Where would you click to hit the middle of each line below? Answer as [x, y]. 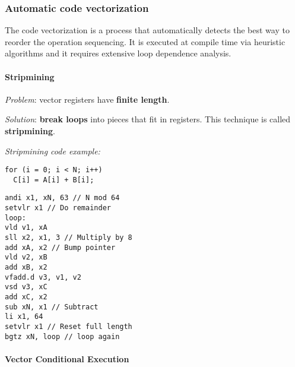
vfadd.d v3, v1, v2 [43, 277]
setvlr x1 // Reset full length [69, 327]
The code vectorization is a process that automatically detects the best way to [147, 30]
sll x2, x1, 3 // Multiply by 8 [69, 238]
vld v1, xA [26, 228]
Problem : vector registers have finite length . [87, 99]
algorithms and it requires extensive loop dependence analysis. [118, 53]
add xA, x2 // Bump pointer [60, 247]
